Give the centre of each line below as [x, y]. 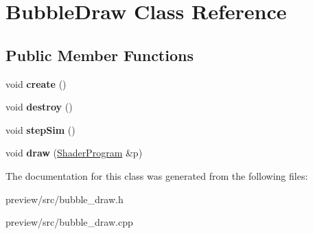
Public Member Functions [100, 55]
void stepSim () [40, 129]
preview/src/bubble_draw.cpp [69, 222]
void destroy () [39, 107]
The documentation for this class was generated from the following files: [157, 175]
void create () [36, 83]
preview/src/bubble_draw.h [65, 199]
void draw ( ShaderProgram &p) [74, 153]
